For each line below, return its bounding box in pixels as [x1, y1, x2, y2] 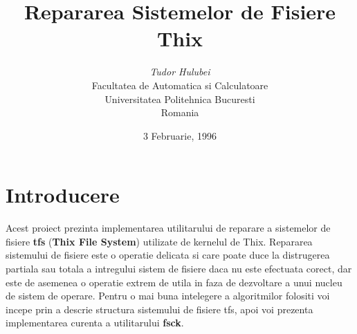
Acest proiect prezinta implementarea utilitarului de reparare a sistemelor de [6, 221, 331, 235]
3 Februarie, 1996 [143, 128, 217, 142]
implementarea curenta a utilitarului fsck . [6, 315, 184, 330]
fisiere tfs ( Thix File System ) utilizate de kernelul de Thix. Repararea [6, 234, 313, 248]
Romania [161, 105, 199, 120]
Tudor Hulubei [149, 64, 210, 79]
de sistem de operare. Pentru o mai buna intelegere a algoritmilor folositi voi [6, 288, 330, 303]
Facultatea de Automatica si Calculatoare [91, 77, 268, 92]
